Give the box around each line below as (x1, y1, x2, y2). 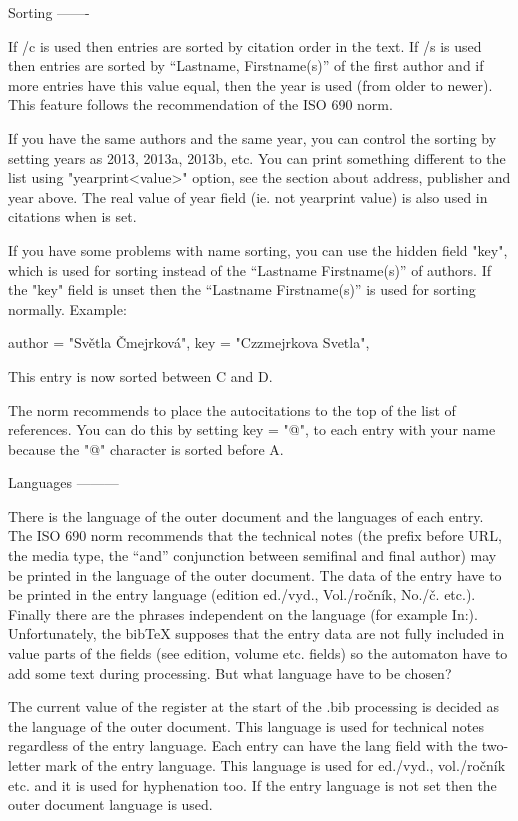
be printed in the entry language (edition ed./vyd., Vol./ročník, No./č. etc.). (8, 584, 476, 605)
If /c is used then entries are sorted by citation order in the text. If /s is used (8, 35, 482, 56)
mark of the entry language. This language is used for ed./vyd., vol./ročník (45, 755, 506, 775)
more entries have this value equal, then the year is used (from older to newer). (8, 74, 493, 95)
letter (8, 755, 41, 775)
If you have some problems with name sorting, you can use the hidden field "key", (8, 239, 508, 260)
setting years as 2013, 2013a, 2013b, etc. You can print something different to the (8, 147, 506, 168)
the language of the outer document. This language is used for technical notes (8, 715, 484, 736)
